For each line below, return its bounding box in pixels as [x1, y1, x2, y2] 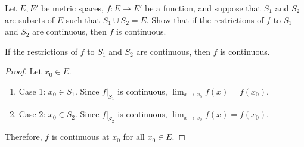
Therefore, [5, 130, 42, 143]
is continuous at [51, 130, 110, 143]
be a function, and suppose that [145, 2, 262, 14]
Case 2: [18, 108, 46, 120]
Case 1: [18, 85, 46, 97]
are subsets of [5, 13, 55, 26]
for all [123, 130, 145, 143]
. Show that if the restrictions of [146, 13, 264, 26]
